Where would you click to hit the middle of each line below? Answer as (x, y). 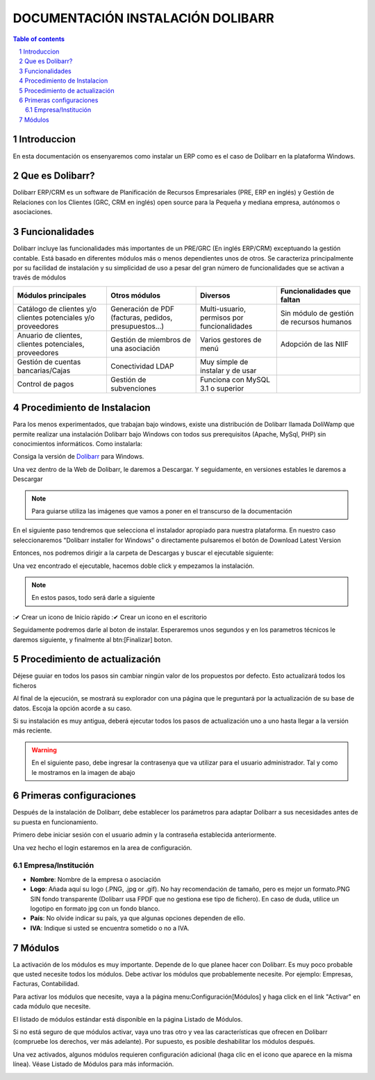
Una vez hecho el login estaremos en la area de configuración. (102, 847)
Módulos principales (52, 295)
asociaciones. (33, 212)
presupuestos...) (137, 326)
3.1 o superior (222, 388)
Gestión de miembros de (151, 339)
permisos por (222, 318)
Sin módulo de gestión (317, 313)
